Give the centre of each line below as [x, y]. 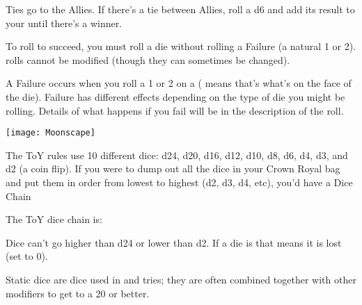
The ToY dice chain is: [54, 219]
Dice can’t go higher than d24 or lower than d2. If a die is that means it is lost [174, 242]
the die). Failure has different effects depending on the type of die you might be [175, 96]
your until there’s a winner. [64, 23]
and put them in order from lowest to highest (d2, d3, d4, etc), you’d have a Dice [179, 182]
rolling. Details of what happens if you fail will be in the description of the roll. [175, 110]
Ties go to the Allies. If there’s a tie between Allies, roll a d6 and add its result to [180, 9]
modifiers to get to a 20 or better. [78, 293]
